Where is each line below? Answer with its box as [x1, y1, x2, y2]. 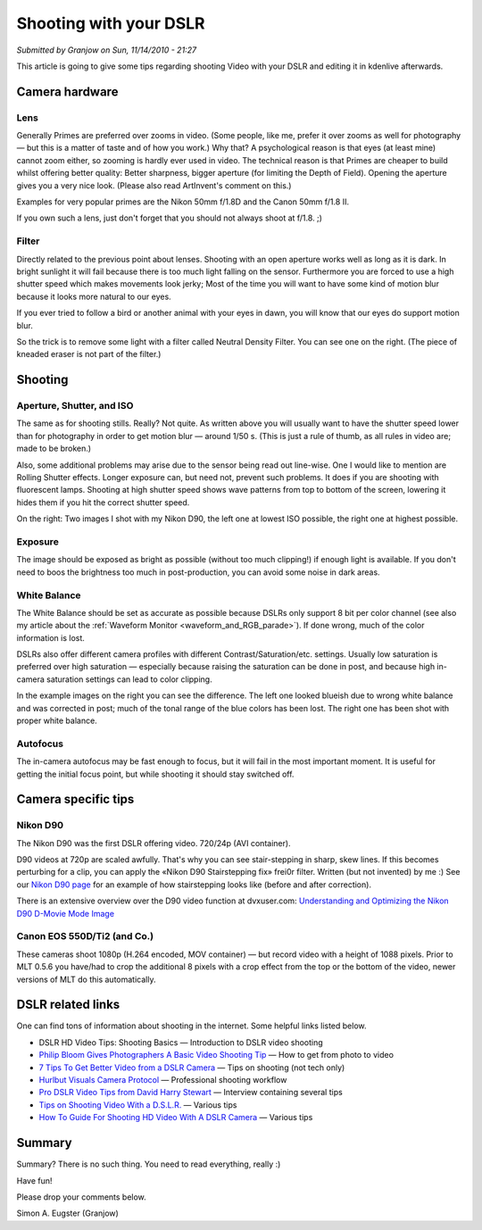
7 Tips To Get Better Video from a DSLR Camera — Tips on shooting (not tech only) [38, 1062, 345, 1073]
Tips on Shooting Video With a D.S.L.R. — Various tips [38, 1099, 237, 1110]
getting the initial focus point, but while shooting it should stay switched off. [16, 769, 295, 779]
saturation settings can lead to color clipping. [46, 674, 213, 685]
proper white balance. [16, 715, 97, 726]
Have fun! [16, 1175, 53, 1186]
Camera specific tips [16, 792, 135, 807]
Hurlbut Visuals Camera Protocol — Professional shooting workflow [38, 1075, 287, 1085]
